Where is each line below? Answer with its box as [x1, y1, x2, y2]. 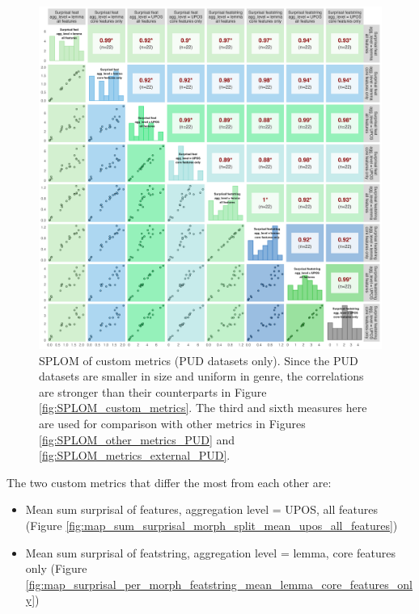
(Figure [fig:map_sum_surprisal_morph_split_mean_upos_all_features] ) [25, 516, 398, 533]
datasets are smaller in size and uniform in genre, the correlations [39, 368, 364, 385]
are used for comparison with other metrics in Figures [39, 414, 306, 431]
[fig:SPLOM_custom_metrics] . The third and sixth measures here [39, 399, 367, 416]
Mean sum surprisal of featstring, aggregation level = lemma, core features [25, 544, 396, 561]
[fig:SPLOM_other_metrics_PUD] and [39, 431, 235, 448]
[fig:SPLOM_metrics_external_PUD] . [39, 447, 231, 464]
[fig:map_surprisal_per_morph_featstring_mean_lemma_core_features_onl [25, 575, 413, 592]
